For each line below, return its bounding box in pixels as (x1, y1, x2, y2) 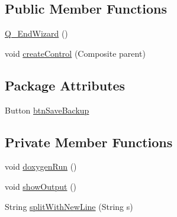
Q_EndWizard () (5, 27, 68, 40)
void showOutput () (5, 180, 77, 192)
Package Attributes (5, 76, 125, 94)
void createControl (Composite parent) (5, 47, 146, 59)
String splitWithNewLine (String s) (5, 200, 133, 212)
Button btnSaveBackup (5, 103, 89, 116)
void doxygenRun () (5, 160, 77, 173)
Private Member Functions (5, 132, 173, 151)
